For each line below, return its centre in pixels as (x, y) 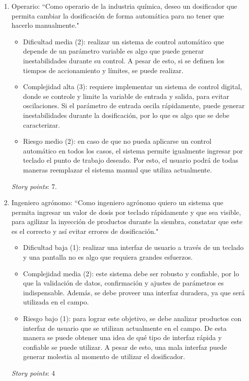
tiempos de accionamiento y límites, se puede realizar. (103, 70)
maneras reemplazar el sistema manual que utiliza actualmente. (117, 169)
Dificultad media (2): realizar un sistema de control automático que (124, 41)
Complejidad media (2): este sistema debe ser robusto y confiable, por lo (131, 273)
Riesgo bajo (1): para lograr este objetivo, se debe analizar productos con (132, 318)
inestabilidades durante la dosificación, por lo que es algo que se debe (126, 115)
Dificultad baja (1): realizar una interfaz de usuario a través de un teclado (133, 247)
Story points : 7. (34, 186)
